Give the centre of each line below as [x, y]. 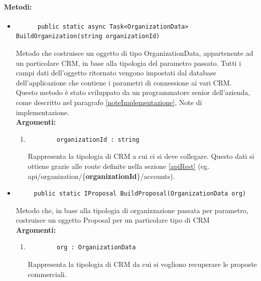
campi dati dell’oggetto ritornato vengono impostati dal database [116, 73]
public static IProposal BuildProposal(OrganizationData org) [140, 194]
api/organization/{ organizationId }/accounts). [101, 176]
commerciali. [47, 274]
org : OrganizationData [96, 248]
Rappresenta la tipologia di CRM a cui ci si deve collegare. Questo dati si [141, 156]
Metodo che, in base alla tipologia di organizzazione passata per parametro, [132, 210]
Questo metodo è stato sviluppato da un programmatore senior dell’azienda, [133, 92]
